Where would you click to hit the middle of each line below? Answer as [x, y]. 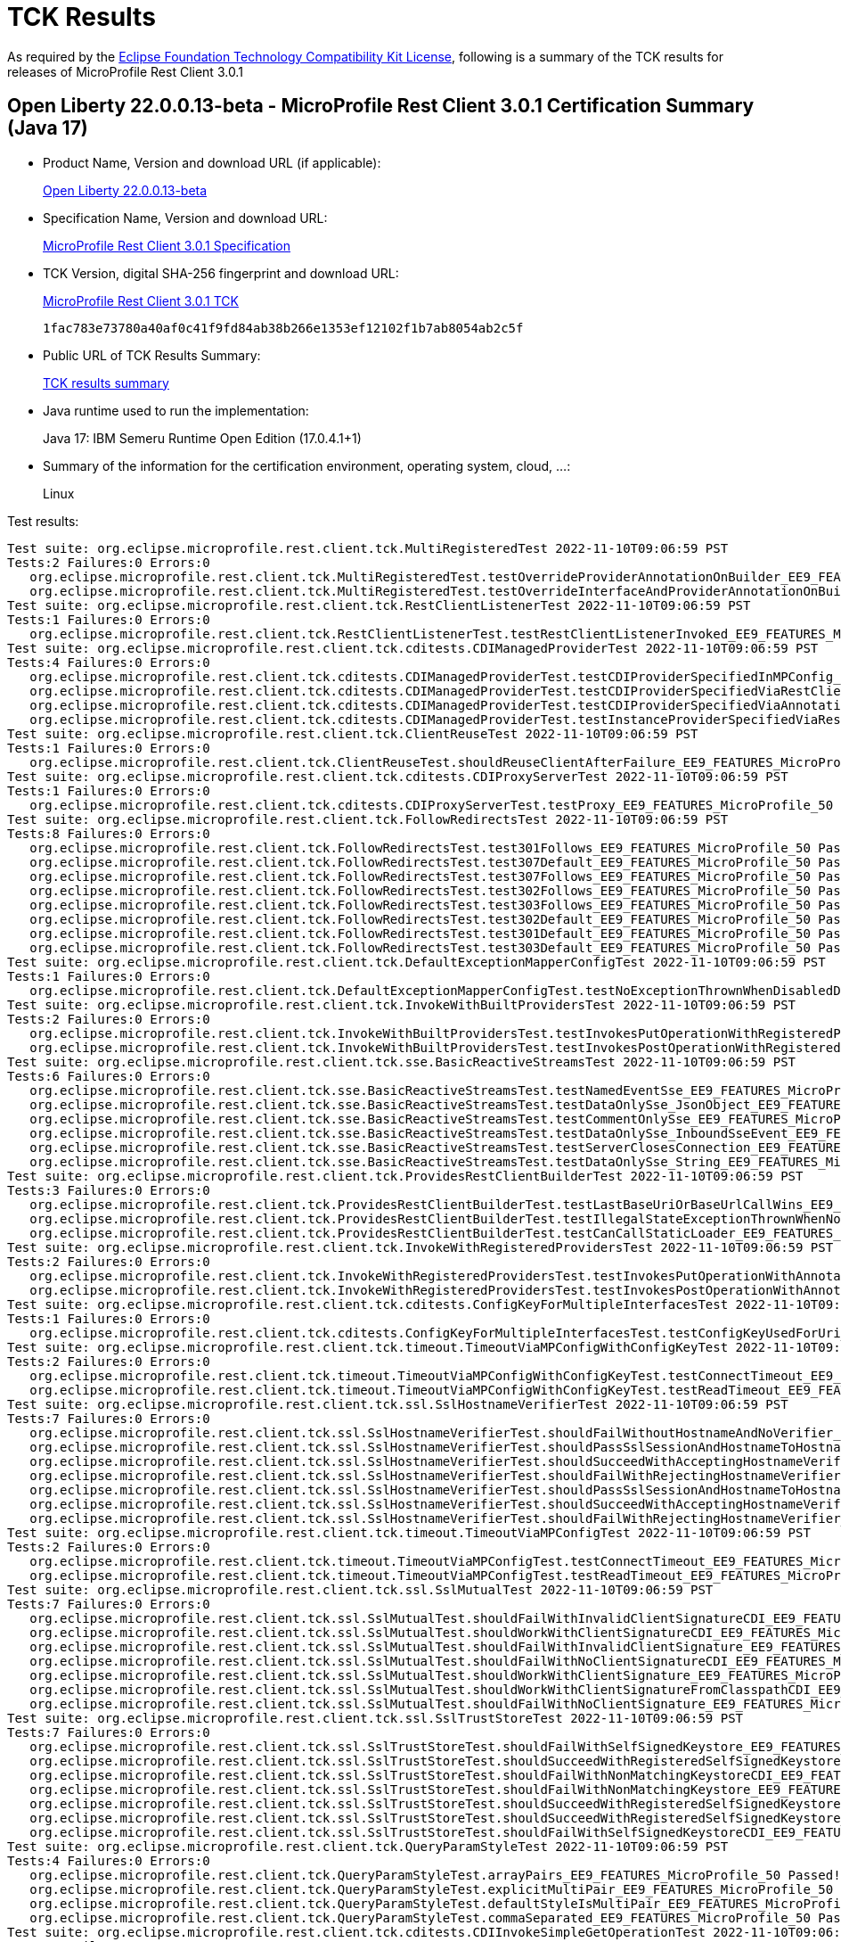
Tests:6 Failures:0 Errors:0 [109, 1076]
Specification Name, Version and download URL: [185, 218]
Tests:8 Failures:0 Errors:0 [109, 833]
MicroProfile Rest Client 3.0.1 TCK [141, 300]
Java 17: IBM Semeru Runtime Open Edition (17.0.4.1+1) [202, 438]
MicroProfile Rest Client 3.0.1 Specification [167, 245]
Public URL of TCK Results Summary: [152, 355]
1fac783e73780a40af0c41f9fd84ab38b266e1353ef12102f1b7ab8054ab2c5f [283, 328]
